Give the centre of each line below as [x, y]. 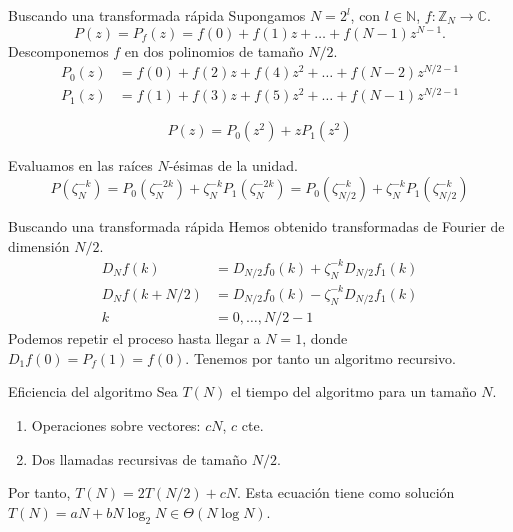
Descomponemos [58, 50]
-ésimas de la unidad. [233, 165]
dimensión [39, 245]
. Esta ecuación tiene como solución [346, 492]
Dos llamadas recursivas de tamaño [139, 458]
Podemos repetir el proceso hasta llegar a [134, 338]
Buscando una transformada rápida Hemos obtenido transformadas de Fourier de [256, 226]
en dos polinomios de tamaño [214, 50]
